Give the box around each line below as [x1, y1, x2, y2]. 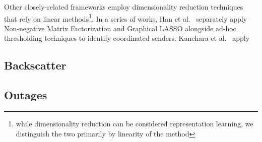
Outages [4, 87, 47, 103]
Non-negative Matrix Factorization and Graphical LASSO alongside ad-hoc [4, 23, 236, 33]
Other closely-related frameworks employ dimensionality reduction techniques [4, 2, 243, 12]
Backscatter [4, 57, 67, 73]
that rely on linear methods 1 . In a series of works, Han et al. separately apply [4, 12, 247, 24]
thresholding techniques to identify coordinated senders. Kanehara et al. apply [4, 33, 250, 43]
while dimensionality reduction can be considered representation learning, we [16, 118, 253, 129]
